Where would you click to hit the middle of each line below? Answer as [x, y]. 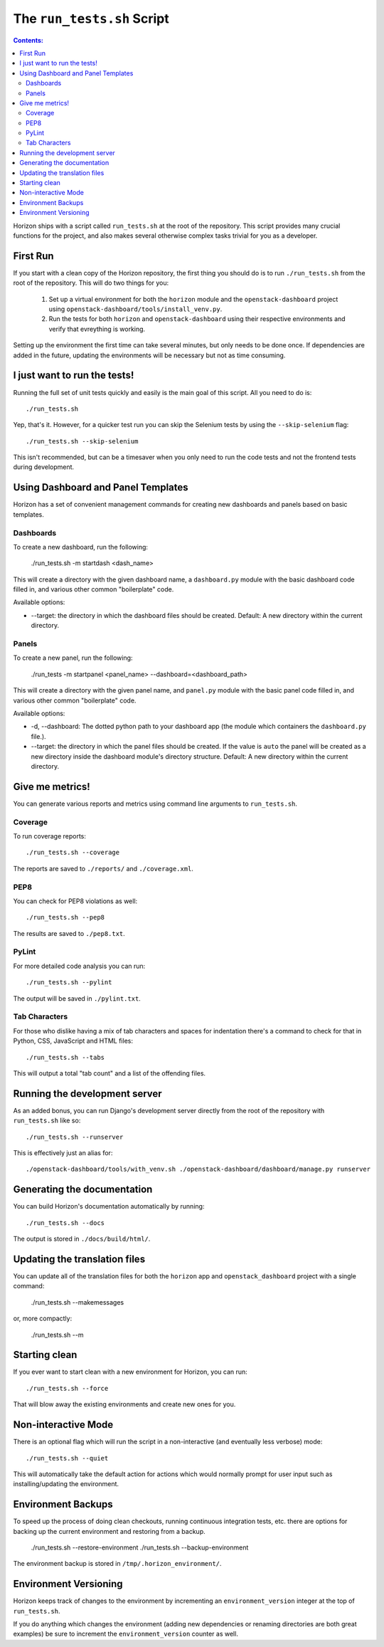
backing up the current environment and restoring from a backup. [109, 1531]
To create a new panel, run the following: [73, 658]
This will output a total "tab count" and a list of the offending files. [110, 1073]
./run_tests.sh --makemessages [78, 1302]
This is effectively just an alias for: [63, 1152]
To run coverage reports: [50, 836]
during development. [44, 467]
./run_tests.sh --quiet [67, 1458]
